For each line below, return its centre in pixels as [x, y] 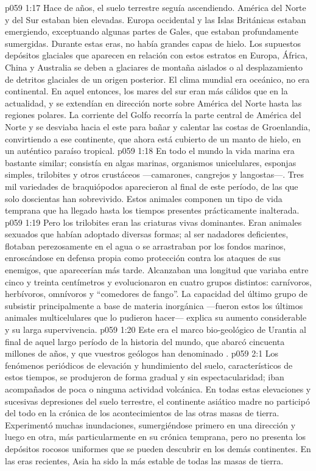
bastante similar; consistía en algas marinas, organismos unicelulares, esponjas [151, 162]
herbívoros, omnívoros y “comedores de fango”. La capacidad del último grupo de [156, 294]
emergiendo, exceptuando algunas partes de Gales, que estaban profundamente [152, 31]
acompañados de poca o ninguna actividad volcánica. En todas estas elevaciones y [158, 389]
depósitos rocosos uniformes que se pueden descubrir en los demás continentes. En [158, 448]
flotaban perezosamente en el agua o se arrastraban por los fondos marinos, [146, 246]
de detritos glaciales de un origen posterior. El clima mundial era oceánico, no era [157, 79]
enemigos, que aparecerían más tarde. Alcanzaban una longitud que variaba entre [157, 270]
